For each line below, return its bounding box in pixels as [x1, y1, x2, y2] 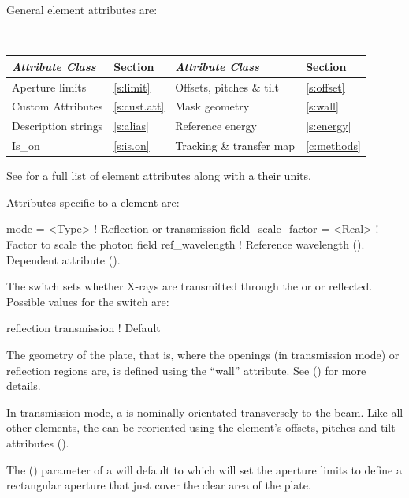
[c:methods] [306, 137, 361, 154]
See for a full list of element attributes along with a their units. [6, 167, 311, 184]
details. [6, 377, 41, 394]
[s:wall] [306, 98, 339, 114]
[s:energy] [306, 118, 351, 134]
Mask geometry [175, 98, 250, 114]
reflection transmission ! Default [6, 320, 161, 336]
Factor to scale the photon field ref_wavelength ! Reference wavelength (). [6, 236, 365, 252]
